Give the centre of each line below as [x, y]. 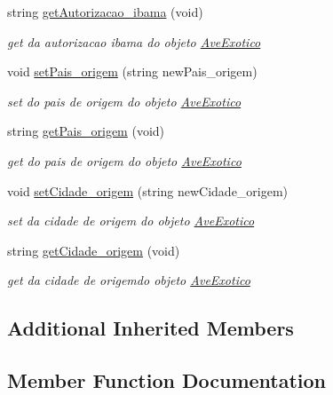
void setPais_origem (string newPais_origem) [132, 71]
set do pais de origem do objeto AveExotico [124, 101]
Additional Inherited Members [151, 328]
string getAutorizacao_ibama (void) [105, 12]
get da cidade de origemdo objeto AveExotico [129, 280]
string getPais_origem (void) [86, 131]
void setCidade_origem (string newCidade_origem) [148, 190]
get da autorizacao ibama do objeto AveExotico [134, 41]
